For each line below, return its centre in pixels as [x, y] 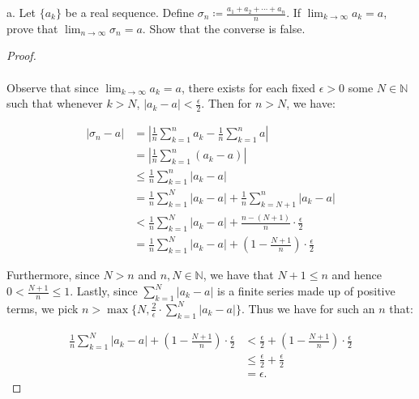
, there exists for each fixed [248, 87]
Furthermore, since [53, 275]
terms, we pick [43, 308]
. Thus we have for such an [308, 308]
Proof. [21, 55]
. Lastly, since [104, 291]
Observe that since [53, 87]
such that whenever [55, 103]
